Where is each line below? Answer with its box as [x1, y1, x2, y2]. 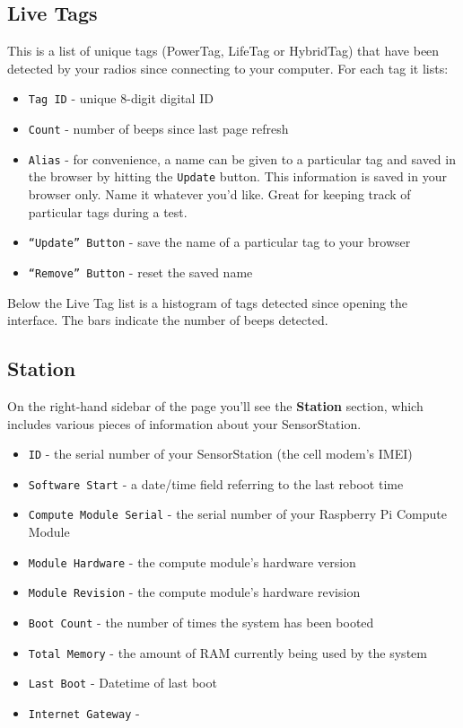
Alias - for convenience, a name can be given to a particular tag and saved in [28, 149, 456, 168]
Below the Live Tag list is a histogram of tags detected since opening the [7, 293, 408, 311]
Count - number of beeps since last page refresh [28, 119, 289, 138]
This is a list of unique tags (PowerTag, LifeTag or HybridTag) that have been [7, 41, 440, 60]
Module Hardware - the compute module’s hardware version [28, 552, 356, 571]
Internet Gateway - [28, 703, 140, 722]
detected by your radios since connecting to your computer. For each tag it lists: [7, 58, 449, 77]
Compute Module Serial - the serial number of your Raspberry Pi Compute [28, 504, 447, 523]
